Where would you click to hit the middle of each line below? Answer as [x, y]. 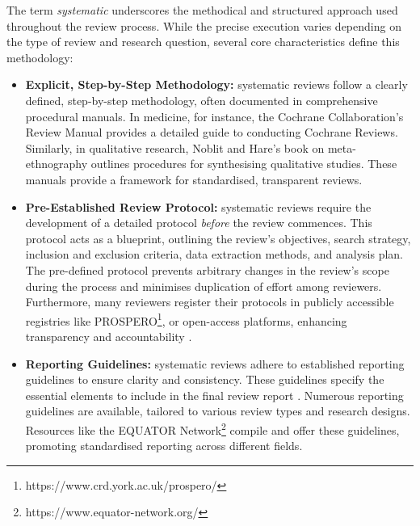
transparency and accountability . [109, 336]
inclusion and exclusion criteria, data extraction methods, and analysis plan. [214, 254]
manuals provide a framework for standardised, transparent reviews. [194, 179]
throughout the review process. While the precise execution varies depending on [204, 25]
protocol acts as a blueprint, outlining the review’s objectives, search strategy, [218, 238]
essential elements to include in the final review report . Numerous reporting [214, 395]
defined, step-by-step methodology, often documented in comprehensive [202, 100]
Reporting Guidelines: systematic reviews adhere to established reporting [215, 363]
